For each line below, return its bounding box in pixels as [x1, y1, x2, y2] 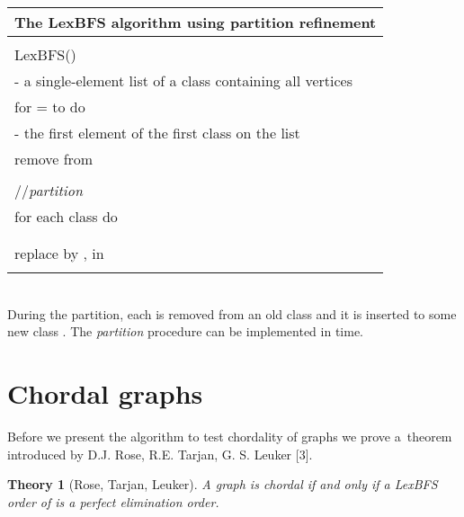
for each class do [14, 206, 118, 227]
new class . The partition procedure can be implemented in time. [7, 322, 364, 341]
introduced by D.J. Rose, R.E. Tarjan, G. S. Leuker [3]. [7, 444, 313, 463]
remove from [14, 148, 94, 169]
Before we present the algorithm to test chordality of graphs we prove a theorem [7, 426, 452, 445]
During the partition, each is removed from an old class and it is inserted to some [7, 304, 457, 323]
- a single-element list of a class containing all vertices [14, 70, 352, 91]
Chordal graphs [7, 374, 203, 411]
